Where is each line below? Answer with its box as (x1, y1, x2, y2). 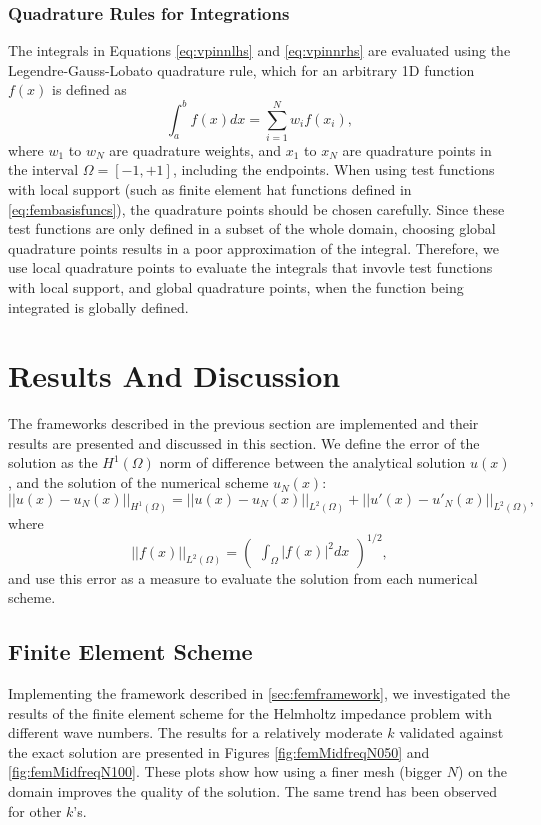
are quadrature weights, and (109, 139, 282, 160)
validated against (399, 722, 504, 743)
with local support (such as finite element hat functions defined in (8, 179, 412, 200)
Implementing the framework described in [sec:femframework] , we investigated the (8, 683, 511, 704)
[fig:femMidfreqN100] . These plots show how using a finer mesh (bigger (8, 761, 443, 782)
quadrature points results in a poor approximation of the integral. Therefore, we (8, 237, 499, 258)
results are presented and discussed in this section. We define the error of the (8, 432, 480, 453)
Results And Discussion (8, 355, 341, 396)
